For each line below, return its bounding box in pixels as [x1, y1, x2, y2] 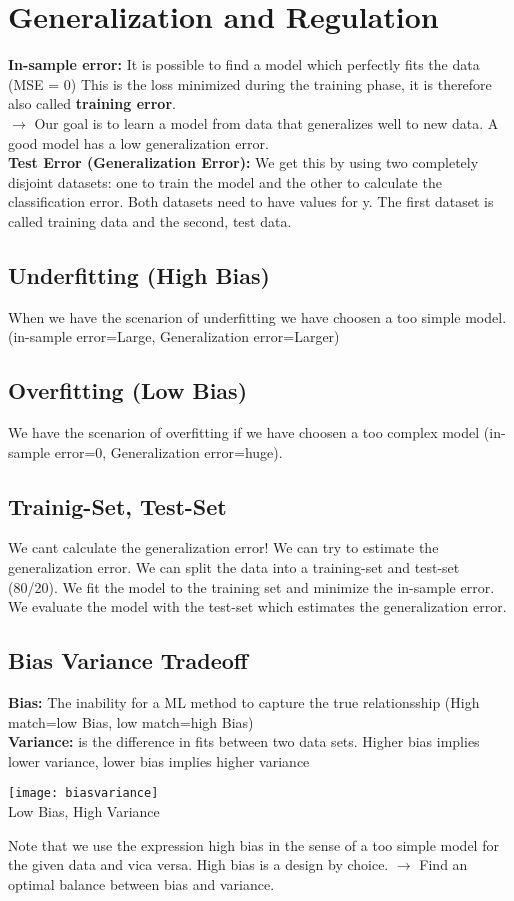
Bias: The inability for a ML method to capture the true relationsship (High [8, 692, 480, 713]
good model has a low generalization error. [8, 132, 269, 153]
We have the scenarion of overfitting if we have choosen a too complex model [8, 422, 480, 443]
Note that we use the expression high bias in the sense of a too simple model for [8, 834, 499, 855]
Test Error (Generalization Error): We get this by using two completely [8, 152, 479, 173]
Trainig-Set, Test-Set [8, 490, 227, 521]
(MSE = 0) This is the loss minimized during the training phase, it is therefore [8, 73, 492, 94]
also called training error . [8, 93, 176, 114]
